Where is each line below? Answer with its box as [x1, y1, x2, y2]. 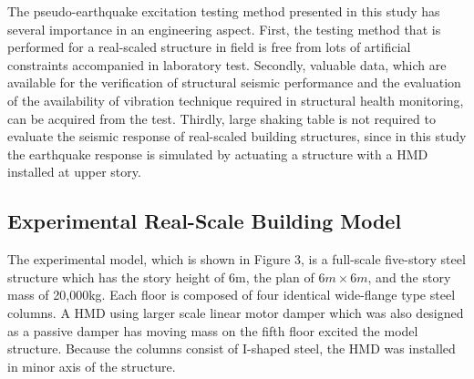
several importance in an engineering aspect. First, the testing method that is [7, 19, 441, 38]
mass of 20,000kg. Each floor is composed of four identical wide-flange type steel [7, 285, 456, 304]
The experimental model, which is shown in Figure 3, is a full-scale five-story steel [7, 250, 466, 269]
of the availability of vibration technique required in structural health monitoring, [7, 90, 464, 109]
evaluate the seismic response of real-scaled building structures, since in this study [7, 127, 467, 146]
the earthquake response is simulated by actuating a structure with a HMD [7, 144, 428, 163]
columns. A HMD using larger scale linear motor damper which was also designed [7, 302, 464, 322]
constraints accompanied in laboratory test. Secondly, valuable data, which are [7, 55, 447, 74]
